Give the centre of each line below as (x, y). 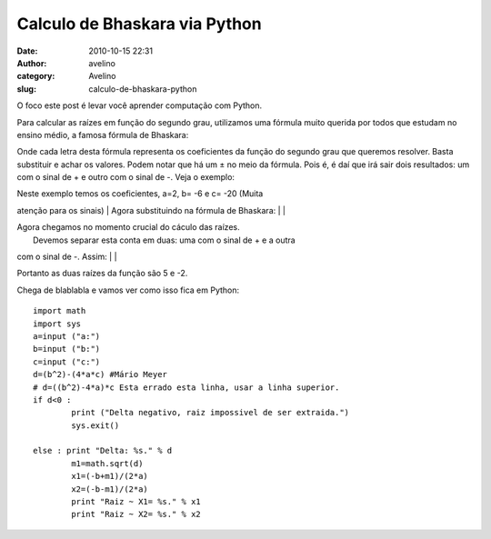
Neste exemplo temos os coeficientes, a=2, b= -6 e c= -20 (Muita (140, 194)
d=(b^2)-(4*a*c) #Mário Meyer (100, 374)
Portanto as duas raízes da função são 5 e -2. (102, 274)
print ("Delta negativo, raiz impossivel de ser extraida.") (210, 413)
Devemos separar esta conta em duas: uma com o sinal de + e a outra (164, 240)
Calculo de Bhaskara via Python (140, 24)
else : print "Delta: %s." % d (103, 451)
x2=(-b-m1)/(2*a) (110, 489)
